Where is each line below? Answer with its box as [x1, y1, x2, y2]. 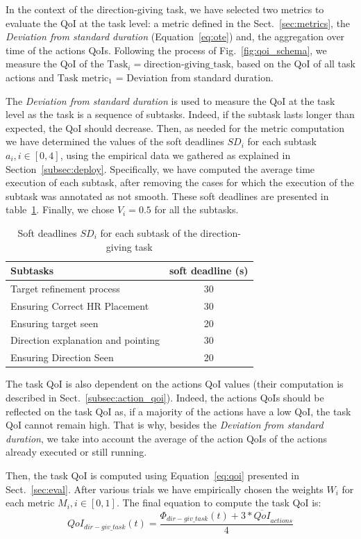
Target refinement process [10, 281, 120, 295]
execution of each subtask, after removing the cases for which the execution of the [6, 175, 354, 190]
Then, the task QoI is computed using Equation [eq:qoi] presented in [6, 467, 299, 482]
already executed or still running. [6, 445, 147, 459]
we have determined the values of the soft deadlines [6, 134, 224, 149]
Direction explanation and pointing [10, 333, 160, 347]
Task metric [57, 73, 109, 83]
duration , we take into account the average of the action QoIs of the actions [6, 431, 327, 445]
